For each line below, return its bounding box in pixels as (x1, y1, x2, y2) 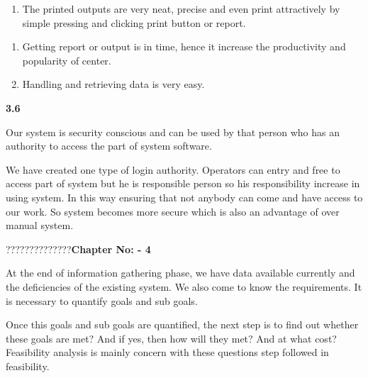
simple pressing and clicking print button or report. (22, 15, 246, 30)
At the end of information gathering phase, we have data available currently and (6, 265, 355, 280)
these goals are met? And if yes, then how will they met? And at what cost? (6, 330, 337, 345)
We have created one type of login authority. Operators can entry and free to (6, 162, 340, 177)
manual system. (6, 218, 74, 233)
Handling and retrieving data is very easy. (22, 77, 205, 91)
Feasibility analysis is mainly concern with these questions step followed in (6, 345, 329, 360)
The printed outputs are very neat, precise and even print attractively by (22, 1, 340, 16)
